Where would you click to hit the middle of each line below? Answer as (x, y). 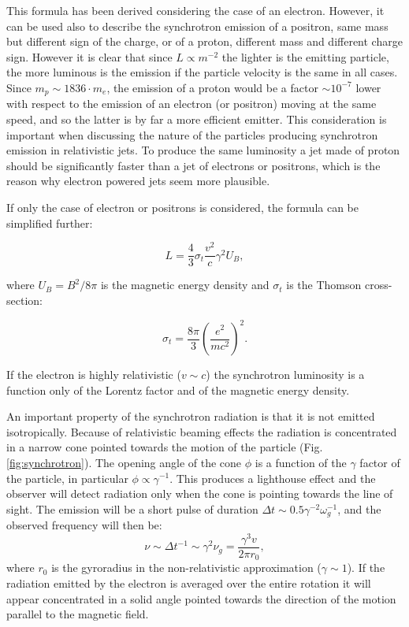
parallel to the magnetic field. (78, 614)
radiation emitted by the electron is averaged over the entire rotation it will (189, 582)
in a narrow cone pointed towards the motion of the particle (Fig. (165, 447)
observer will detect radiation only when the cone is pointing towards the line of (200, 493)
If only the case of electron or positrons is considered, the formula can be (183, 207)
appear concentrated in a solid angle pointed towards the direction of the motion (201, 598)
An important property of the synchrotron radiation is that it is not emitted (191, 416)
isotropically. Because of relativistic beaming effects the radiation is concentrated (202, 431)
